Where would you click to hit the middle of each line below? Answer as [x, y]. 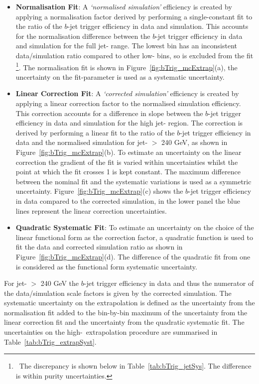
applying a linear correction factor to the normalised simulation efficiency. [128, 103]
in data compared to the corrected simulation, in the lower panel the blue [128, 200]
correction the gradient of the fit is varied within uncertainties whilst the [127, 162]
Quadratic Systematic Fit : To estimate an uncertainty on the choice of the [135, 227]
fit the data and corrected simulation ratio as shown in [99, 247]
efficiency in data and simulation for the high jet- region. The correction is [129, 123]
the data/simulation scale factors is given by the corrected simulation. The [118, 293]
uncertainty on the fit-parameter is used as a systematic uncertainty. [120, 76]
